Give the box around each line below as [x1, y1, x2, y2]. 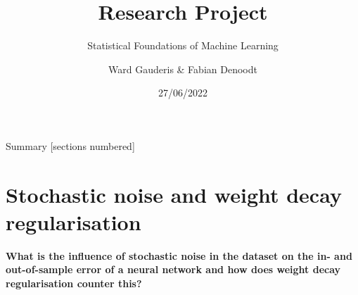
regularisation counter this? [6, 276, 142, 290]
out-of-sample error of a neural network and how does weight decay [6, 262, 341, 277]
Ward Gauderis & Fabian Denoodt [108, 61, 257, 76]
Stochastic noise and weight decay [6, 180, 342, 208]
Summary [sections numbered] [6, 138, 135, 153]
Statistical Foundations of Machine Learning [87, 38, 279, 53]
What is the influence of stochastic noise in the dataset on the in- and [6, 248, 352, 263]
